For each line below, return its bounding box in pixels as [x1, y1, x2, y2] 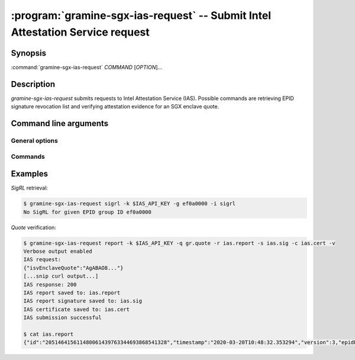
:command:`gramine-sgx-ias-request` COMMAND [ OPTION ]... [11, 63, 163, 70]
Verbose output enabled [23, 247, 93, 255]
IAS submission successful [23, 314, 102, 321]
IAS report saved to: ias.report [23, 289, 121, 296]
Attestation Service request [11, 25, 150, 38]
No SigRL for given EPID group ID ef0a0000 [23, 208, 152, 216]
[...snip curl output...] [23, 273, 99, 279]
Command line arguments [11, 118, 109, 128]
